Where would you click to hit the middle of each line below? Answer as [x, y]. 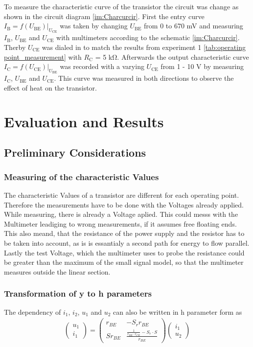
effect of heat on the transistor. [50, 87]
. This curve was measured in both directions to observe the [144, 78]
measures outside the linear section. [57, 271]
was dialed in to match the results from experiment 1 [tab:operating [144, 47]
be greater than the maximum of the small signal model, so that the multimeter [124, 262]
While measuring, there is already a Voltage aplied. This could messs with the [121, 214]
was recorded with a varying [102, 66]
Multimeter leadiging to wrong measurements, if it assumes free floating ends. [120, 223]
